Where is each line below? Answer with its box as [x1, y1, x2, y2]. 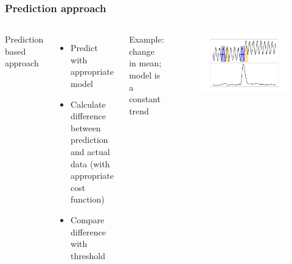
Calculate [71, 97, 106, 110]
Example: [129, 33, 164, 46]
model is [129, 69, 161, 81]
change [129, 44, 155, 57]
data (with [71, 157, 110, 170]
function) [71, 193, 105, 206]
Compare [71, 213, 105, 226]
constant [129, 92, 161, 105]
